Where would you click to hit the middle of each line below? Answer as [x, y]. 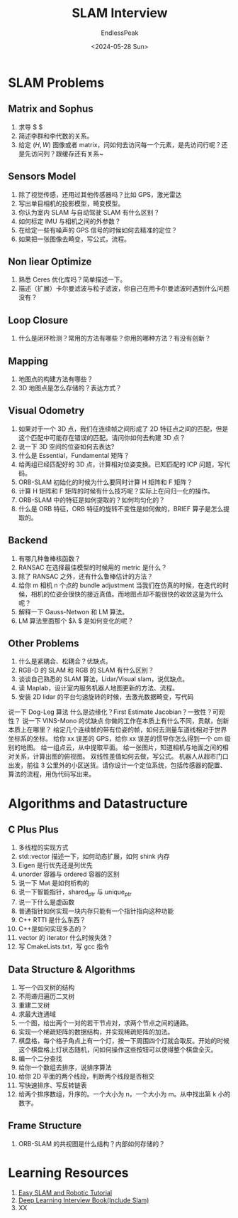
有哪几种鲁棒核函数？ [49, 558]
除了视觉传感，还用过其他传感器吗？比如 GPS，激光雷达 [100, 194]
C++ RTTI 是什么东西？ [52, 920]
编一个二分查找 [40, 1059]
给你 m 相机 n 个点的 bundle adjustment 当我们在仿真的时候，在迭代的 [120, 585]
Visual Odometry [46, 411]
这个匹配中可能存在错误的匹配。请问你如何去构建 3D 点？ [102, 437]
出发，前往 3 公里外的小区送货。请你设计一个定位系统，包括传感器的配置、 [117, 765]
